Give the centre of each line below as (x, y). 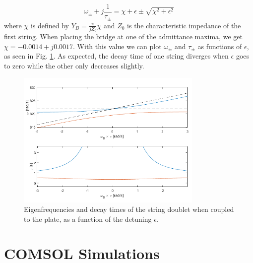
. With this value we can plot (117, 46)
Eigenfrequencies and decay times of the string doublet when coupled (129, 209)
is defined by (50, 25)
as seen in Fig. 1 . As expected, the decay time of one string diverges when (116, 56)
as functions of (220, 46)
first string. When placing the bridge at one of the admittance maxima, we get (123, 36)
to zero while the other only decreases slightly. (74, 66)
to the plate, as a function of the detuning (88, 219)
